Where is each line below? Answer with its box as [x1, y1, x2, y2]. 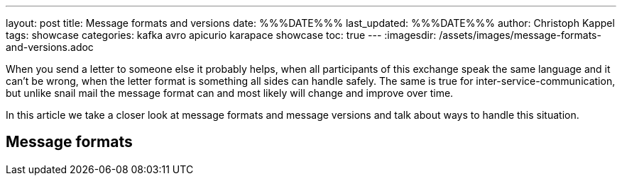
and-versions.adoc [6, 41, 94, 53]
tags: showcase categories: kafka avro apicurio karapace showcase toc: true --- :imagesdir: [6, 29, 437, 41]
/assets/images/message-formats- [439, 29, 601, 41]
